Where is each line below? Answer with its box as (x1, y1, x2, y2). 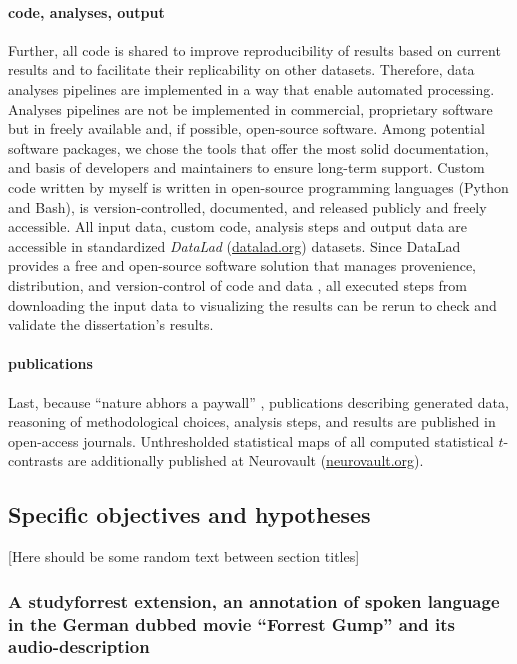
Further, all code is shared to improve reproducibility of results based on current (8, 39, 501, 60)
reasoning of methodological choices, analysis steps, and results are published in (8, 411, 496, 432)
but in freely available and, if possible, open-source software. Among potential (8, 118, 485, 139)
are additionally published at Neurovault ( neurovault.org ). (67, 450, 424, 471)
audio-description (8, 634, 150, 659)
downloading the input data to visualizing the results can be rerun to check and (8, 294, 497, 315)
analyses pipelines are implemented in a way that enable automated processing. (8, 78, 495, 99)
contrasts (8, 450, 64, 471)
